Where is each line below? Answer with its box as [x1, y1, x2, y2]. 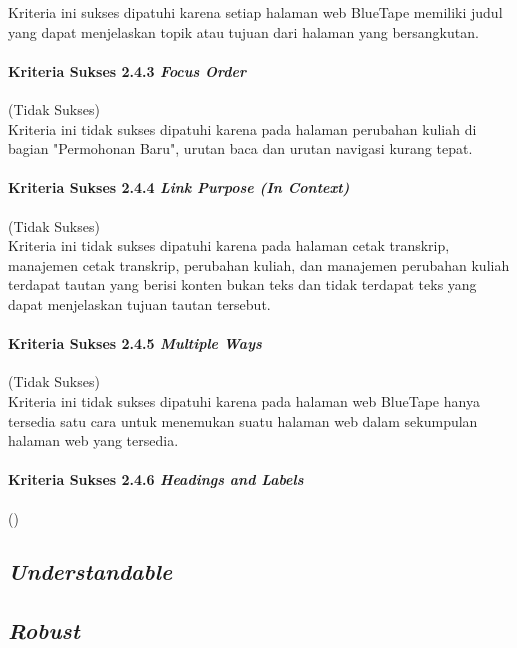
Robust [8, 615, 80, 646]
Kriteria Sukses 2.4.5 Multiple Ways [8, 333, 262, 354]
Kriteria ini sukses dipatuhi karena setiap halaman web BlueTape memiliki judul [8, 2, 503, 22]
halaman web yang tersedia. [8, 430, 179, 451]
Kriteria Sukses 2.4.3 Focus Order [8, 60, 247, 81]
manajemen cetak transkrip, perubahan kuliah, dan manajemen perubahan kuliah [8, 254, 510, 275]
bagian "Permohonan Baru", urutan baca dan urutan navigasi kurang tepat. [8, 138, 473, 159]
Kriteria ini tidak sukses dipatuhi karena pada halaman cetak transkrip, [8, 235, 450, 256]
